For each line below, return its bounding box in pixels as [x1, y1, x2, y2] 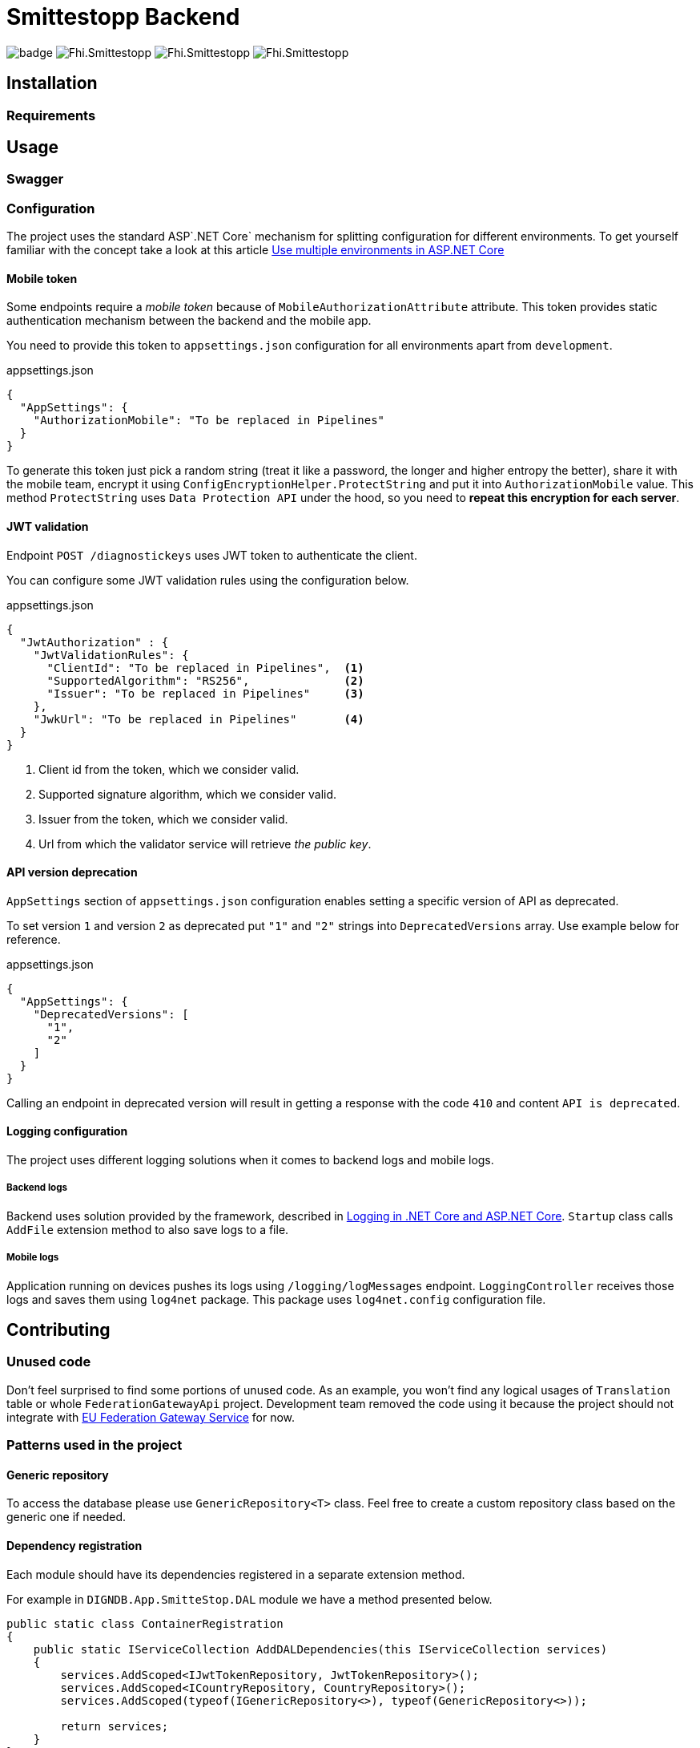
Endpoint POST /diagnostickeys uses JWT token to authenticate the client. [6, 548, 417, 562]
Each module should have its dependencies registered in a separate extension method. [6, 1567, 465, 1581]
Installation [6, 73, 98, 94]
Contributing [6, 1320, 111, 1341]
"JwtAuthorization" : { [19, 635, 169, 649]
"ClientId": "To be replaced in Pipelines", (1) [46, 661, 364, 674]
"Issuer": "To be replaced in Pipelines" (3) [46, 686, 364, 700]
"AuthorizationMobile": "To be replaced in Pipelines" [33, 414, 385, 427]
